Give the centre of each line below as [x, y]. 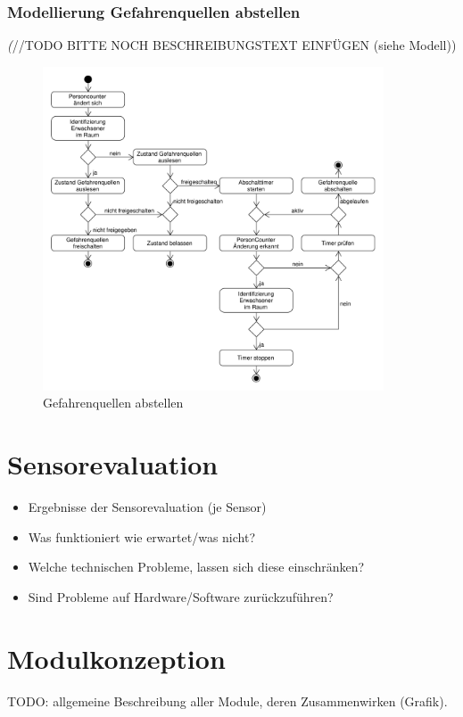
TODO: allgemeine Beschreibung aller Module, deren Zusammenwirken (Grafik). [227, 701]
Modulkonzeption [116, 658]
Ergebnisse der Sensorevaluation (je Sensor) [147, 507]
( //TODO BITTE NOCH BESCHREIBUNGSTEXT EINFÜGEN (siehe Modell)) [232, 45]
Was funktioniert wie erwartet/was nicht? [142, 536]
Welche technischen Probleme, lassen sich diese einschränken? [196, 567]
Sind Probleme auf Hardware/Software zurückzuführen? [181, 596]
